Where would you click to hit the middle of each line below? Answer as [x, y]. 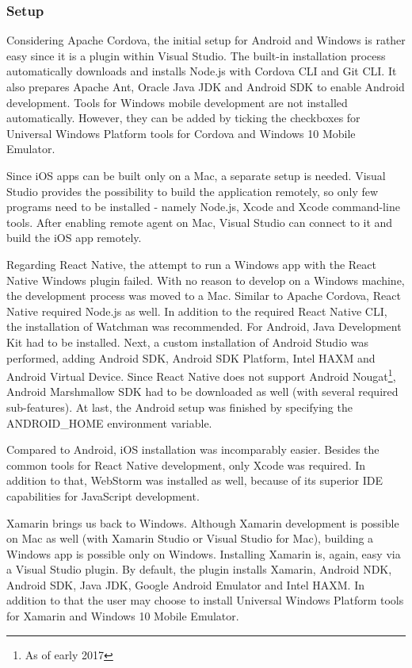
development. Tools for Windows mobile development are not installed [177, 102]
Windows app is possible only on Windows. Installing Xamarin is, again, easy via [204, 553]
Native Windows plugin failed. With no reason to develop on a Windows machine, [206, 280]
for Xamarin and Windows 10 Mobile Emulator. [123, 616]
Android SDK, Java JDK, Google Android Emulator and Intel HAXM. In [185, 584]
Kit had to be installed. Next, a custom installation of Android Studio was [187, 342]
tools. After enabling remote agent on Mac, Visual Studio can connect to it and [200, 222]
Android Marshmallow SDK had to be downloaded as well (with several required [202, 392]
